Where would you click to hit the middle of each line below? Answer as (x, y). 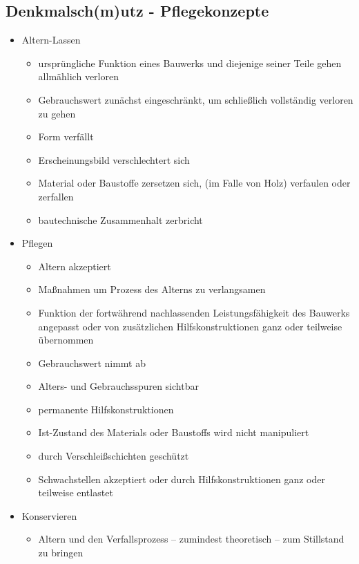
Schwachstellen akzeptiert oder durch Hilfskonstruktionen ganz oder (182, 479)
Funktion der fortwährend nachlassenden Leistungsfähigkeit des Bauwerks (194, 312)
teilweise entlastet (76, 492)
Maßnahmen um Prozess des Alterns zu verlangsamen (152, 289)
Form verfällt (66, 137)
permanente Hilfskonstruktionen (106, 409)
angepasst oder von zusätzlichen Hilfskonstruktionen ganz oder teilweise (190, 326)
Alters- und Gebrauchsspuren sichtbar (118, 386)
